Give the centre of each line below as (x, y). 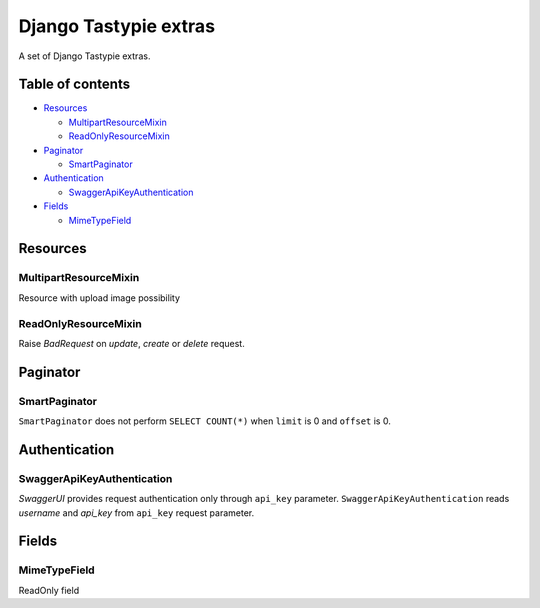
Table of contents (74, 84)
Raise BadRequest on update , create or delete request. (131, 343)
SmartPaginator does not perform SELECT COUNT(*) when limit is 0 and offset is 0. (205, 421)
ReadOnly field (49, 590)
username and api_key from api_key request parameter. (136, 512)
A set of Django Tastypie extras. (84, 56)
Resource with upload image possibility (99, 297)
